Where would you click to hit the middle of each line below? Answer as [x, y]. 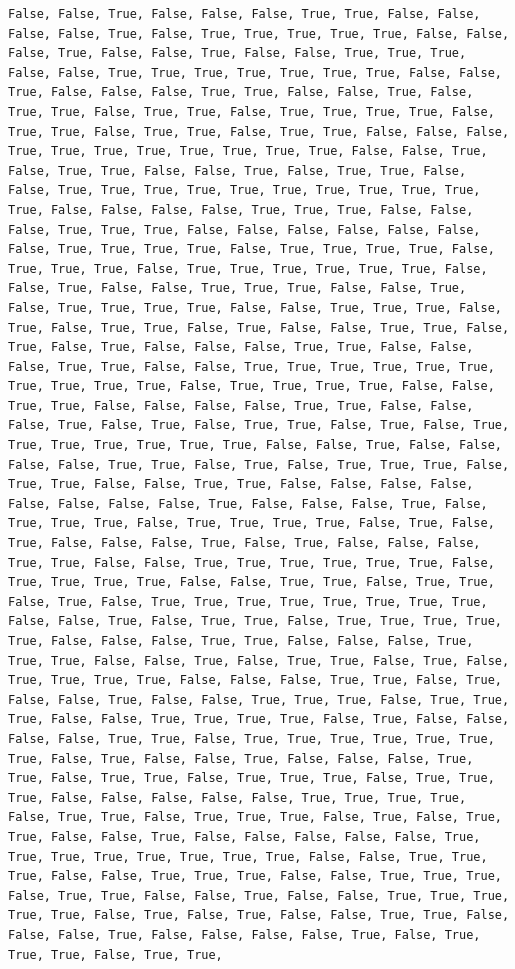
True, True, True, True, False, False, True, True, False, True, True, [251, 582]
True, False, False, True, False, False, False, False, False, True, [244, 836]
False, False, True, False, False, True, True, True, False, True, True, [259, 699]
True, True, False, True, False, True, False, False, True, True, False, [259, 915]
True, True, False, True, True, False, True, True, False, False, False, [259, 131]
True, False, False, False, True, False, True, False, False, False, [244, 543]
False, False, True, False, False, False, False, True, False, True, [244, 934]
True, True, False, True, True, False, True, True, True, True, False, [251, 111]
